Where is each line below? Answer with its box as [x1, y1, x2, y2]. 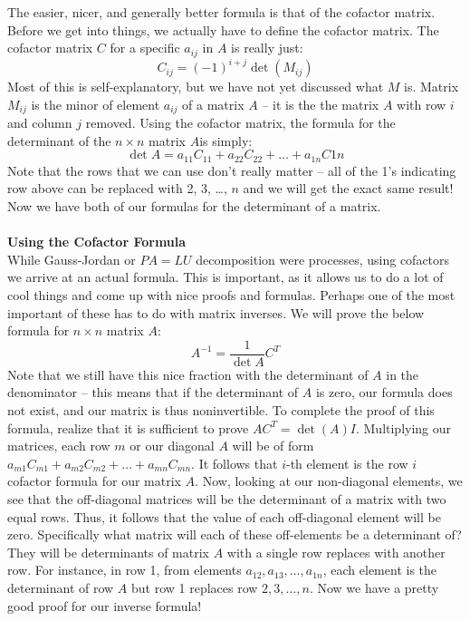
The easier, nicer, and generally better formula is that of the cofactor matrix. [7, 3, 436, 21]
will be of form [232, 436, 314, 455]
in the [386, 364, 419, 383]
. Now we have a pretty [309, 577, 439, 597]
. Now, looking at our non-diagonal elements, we [195, 471, 463, 490]
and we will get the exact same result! [243, 179, 454, 198]
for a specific [110, 38, 180, 57]
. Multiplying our [355, 418, 452, 437]
